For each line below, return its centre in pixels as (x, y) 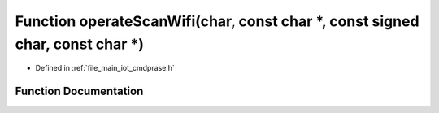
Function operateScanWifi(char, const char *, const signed (217, 21)
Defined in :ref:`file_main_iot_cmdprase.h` (105, 68)
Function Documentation (79, 91)
